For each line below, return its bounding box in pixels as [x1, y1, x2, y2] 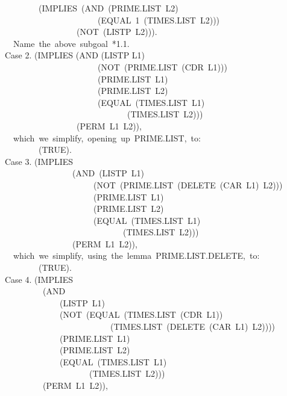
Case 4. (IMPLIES [5, 273, 74, 285]
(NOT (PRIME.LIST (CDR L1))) [97, 60, 227, 73]
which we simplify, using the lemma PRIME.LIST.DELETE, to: [13, 249, 260, 262]
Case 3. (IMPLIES [5, 155, 74, 167]
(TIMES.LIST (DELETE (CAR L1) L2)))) [110, 320, 276, 333]
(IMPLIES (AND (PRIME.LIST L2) [38, 2, 178, 14]
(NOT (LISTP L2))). [76, 25, 157, 38]
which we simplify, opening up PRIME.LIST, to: [13, 131, 201, 144]
